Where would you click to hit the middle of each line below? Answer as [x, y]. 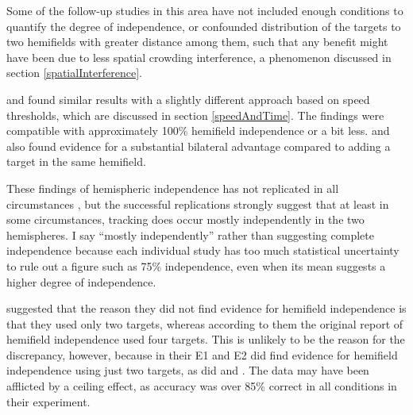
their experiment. [48, 401]
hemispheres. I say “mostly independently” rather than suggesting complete [190, 234]
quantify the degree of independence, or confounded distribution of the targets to [204, 26]
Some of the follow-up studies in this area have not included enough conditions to [205, 10]
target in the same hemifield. [76, 161]
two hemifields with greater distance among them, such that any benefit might [197, 42]
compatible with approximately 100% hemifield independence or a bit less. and [198, 131]
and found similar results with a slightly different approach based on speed [188, 99]
